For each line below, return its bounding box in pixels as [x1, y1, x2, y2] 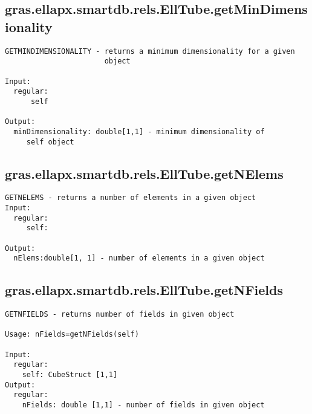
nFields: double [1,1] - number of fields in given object [22, 401, 265, 410]
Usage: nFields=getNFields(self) [5, 330, 139, 339]
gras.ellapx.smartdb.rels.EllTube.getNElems [5, 164, 284, 183]
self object [26, 137, 74, 146]
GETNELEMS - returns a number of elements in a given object [5, 193, 256, 202]
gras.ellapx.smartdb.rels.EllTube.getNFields [5, 280, 284, 299]
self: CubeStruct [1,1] [22, 370, 118, 380]
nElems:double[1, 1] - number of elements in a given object [13, 254, 265, 263]
